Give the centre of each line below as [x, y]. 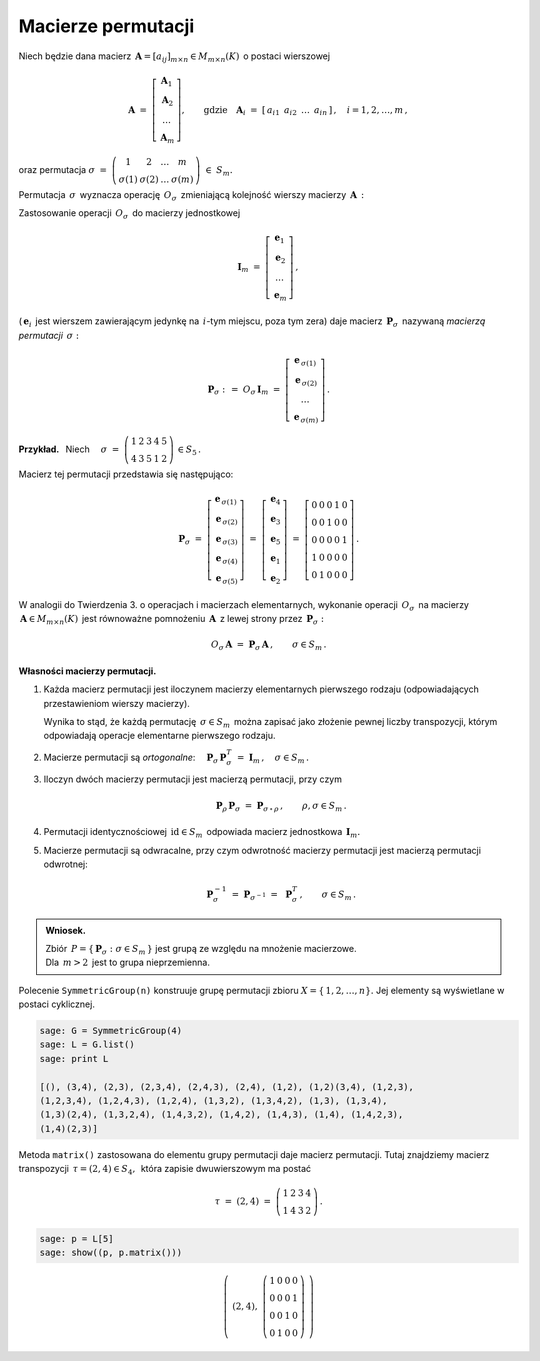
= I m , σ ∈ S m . [273, 758]
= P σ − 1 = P [262, 895]
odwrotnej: [66, 864]
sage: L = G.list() [87, 1044]
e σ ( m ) [306, 418]
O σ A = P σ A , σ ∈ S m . [268, 646]
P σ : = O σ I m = [244, 390]
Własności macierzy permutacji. [87, 671]
